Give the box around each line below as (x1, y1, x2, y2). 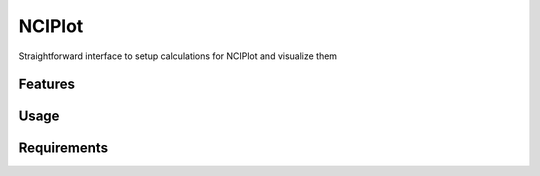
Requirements (18, 140, 109, 157)
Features (18, 76, 75, 93)
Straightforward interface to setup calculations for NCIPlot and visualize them (18, 50, 338, 62)
